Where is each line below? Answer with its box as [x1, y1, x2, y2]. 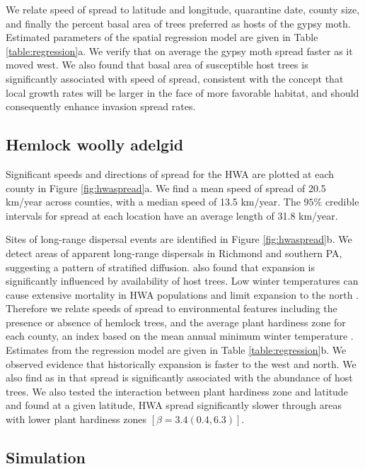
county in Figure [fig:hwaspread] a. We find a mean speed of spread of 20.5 [6, 180, 326, 195]
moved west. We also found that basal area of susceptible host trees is [6, 57, 308, 72]
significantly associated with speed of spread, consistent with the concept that [6, 71, 344, 85]
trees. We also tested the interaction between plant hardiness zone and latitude [6, 384, 348, 398]
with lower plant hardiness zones [6, 412, 147, 427]
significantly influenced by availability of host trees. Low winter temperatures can [6, 273, 359, 288]
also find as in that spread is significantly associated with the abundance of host [6, 370, 353, 385]
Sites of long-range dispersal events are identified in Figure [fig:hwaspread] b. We [6, 232, 352, 247]
